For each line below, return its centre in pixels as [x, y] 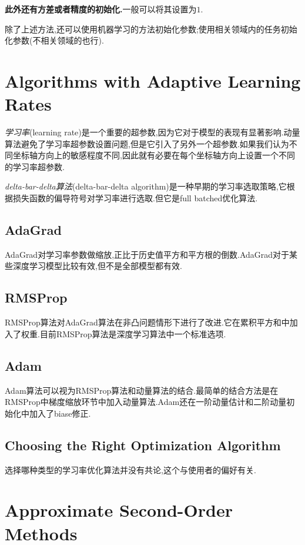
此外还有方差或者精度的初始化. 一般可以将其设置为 [101, 9]
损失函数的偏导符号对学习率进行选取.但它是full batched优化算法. [135, 198]
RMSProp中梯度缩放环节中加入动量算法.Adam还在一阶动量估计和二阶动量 [146, 402]
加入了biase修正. [60, 413]
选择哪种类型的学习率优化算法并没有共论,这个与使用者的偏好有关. [130, 469]
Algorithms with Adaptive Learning [153, 80]
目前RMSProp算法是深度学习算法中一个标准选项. [133, 333]
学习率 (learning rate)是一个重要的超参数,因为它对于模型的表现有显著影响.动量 [152, 132]
